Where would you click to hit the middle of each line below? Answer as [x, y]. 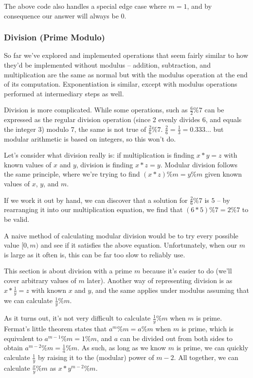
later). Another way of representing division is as [160, 280]
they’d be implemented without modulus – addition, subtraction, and [107, 65]
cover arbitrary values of [40, 280]
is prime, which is [208, 329]
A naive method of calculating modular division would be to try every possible [121, 235]
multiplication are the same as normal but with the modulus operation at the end [126, 74]
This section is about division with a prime [68, 271]
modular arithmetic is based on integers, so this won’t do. [90, 138]
